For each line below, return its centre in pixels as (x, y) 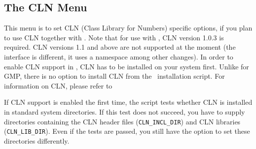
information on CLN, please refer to (58, 85)
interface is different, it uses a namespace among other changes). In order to (119, 56)
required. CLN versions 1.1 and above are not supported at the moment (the (120, 47)
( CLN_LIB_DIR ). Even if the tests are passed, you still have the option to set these (127, 131)
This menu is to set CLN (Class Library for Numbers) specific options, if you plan (128, 28)
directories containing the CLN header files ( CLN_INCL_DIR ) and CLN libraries (122, 121)
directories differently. (37, 140)
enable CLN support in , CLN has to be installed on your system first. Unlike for (127, 66)
